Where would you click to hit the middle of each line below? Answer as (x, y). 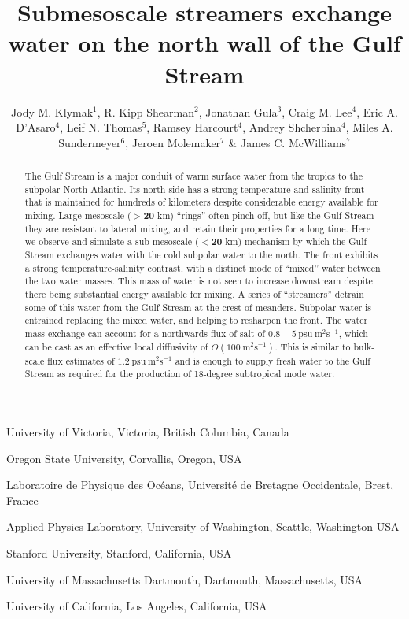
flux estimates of (81, 360)
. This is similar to (313, 346)
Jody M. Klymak (52, 111)
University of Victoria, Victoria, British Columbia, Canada (148, 431)
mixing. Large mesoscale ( (78, 215)
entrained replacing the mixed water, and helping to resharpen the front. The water (196, 320)
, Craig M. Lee (317, 111)
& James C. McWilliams (287, 142)
